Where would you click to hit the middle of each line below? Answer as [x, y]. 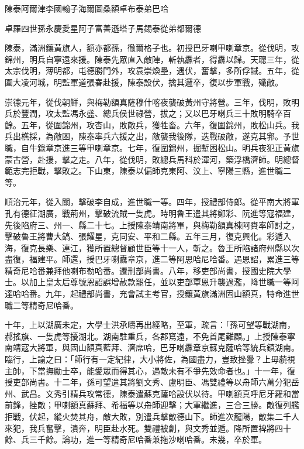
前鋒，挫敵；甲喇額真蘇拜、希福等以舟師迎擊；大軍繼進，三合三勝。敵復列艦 [152, 405]
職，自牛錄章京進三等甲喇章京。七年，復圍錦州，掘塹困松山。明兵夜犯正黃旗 [152, 147]
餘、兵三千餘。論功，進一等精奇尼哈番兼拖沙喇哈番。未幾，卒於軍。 [136, 439]
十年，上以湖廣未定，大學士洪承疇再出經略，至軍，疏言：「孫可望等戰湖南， [150, 325]
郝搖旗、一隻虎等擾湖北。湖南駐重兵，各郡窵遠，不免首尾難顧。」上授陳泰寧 [150, 336]
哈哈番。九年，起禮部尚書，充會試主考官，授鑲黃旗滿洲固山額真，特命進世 [156, 294]
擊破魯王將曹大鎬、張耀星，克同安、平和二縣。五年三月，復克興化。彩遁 [144, 236]
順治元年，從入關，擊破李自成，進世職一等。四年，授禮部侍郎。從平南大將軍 [152, 202]
